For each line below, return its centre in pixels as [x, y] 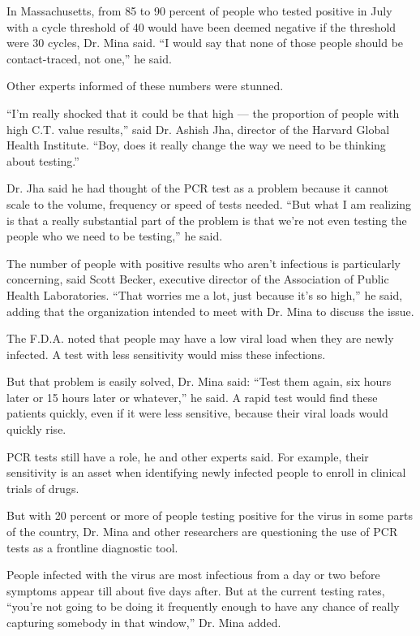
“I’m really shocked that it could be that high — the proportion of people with [203, 112]
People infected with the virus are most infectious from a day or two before [193, 575]
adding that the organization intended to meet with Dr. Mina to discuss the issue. [210, 311]
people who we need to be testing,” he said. [115, 236]
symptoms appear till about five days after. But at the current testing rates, [196, 590]
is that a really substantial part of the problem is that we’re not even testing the [207, 220]
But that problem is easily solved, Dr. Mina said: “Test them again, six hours [199, 381]
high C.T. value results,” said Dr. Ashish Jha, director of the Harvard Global [198, 129]
